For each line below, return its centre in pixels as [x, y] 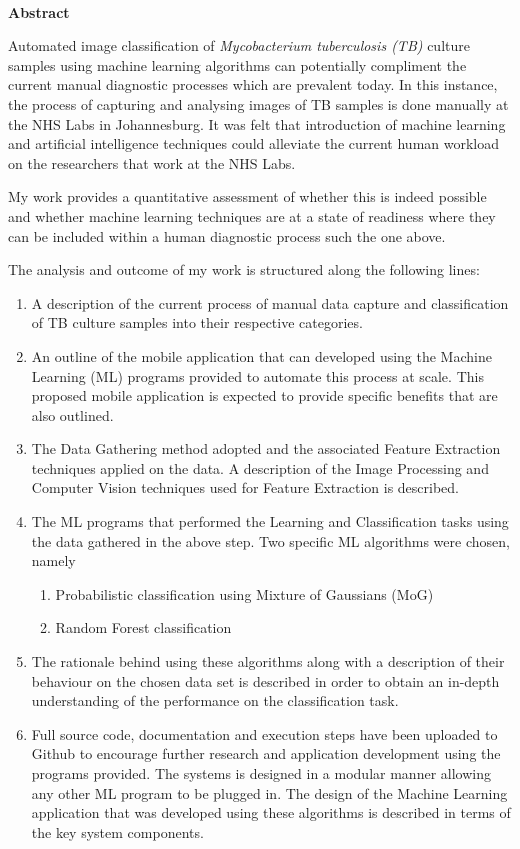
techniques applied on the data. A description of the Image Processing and [260, 467]
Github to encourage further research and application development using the [266, 753]
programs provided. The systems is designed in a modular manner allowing [261, 773]
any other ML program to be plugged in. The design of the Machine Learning [269, 792]
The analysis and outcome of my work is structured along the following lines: [244, 269]
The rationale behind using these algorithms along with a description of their [268, 661]
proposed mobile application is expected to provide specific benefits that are [264, 395]
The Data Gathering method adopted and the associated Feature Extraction [266, 448]
